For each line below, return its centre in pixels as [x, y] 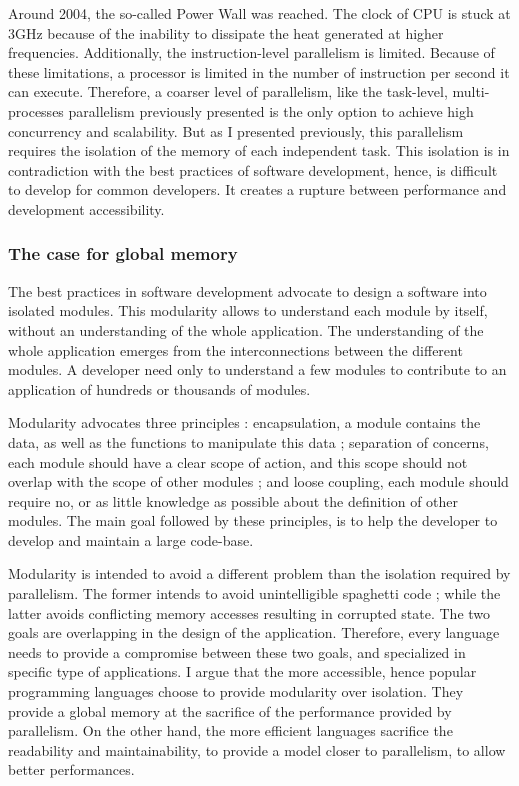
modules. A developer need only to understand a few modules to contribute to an [257, 369]
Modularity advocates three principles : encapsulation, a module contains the [244, 422]
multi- [471, 91]
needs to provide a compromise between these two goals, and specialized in [237, 651]
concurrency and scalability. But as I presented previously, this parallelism [236, 130]
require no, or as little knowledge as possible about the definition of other [233, 500]
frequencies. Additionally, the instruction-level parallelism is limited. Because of [251, 52]
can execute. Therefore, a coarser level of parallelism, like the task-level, [228, 91]
